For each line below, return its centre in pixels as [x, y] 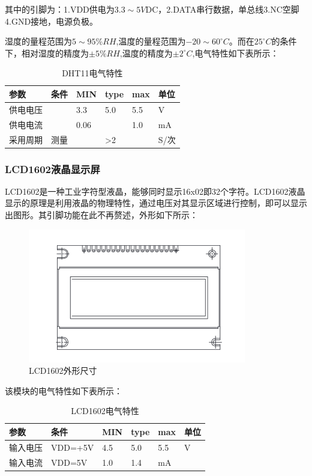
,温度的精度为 [146, 53]
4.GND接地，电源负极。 [52, 21]
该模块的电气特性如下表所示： [64, 390]
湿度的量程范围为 [38, 41]
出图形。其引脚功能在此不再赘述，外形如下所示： [101, 215]
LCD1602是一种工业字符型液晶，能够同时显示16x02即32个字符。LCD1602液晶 [155, 191]
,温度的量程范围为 [151, 41]
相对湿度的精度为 [55, 53]
